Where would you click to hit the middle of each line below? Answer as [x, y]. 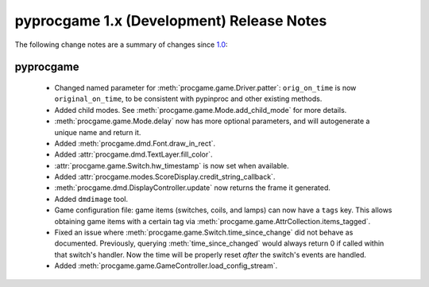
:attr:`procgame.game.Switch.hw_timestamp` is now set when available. [172, 165]
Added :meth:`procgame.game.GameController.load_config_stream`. [166, 266]
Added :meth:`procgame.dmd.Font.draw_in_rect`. [135, 143]
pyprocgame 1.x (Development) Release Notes [171, 21]
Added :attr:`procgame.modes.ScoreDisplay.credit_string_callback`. [165, 177]
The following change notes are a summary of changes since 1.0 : [121, 45]
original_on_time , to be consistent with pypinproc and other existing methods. [188, 99]
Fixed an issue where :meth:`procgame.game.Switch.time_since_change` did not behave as [204, 233]
